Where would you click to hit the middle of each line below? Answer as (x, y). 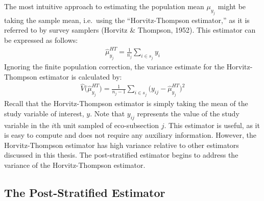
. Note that (107, 113)
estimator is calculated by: (81, 76)
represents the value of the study (188, 113)
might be (232, 6)
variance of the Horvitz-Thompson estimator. (75, 165)
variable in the (27, 125)
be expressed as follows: (41, 40)
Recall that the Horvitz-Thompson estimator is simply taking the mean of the (126, 103)
